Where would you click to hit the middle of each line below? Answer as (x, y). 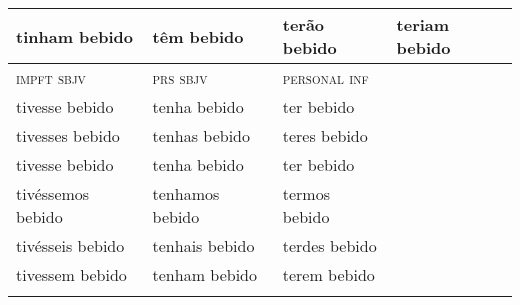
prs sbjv (180, 77)
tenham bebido (205, 274)
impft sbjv (51, 77)
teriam (423, 24)
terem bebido (328, 274)
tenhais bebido (203, 245)
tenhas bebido (201, 135)
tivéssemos (53, 193)
